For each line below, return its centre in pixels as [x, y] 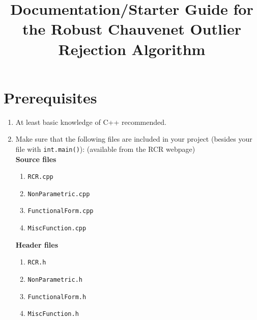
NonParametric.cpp [59, 194]
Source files [36, 159]
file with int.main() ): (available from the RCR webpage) [105, 149]
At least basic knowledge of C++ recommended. [91, 122]
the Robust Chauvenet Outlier [132, 29]
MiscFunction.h [53, 314]
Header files [37, 244]
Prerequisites [50, 97]
